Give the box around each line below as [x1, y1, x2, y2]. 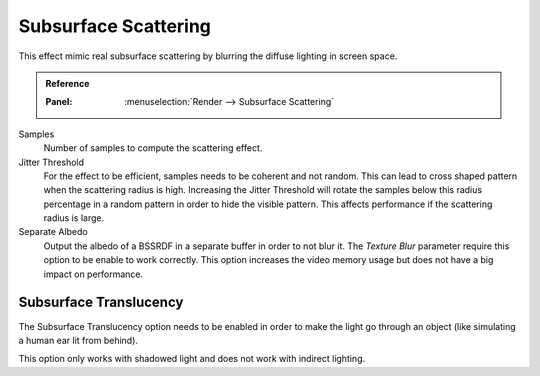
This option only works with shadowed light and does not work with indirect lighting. [18, 353, 366, 365]
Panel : [45, 96, 73, 108]
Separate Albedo [18, 226, 89, 238]
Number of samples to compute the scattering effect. [43, 142, 263, 154]
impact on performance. [43, 268, 144, 280]
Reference [45, 77, 90, 89]
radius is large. [43, 212, 105, 224]
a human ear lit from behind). [18, 334, 139, 346]
